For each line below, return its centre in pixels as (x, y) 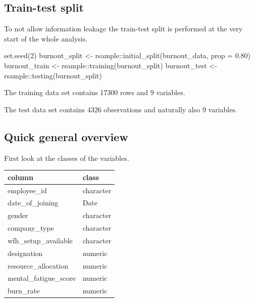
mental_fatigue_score (42, 278)
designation (25, 253)
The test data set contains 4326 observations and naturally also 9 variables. (121, 109)
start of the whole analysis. (46, 38)
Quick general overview (66, 136)
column (20, 177)
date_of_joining (33, 203)
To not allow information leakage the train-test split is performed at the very (123, 29)
